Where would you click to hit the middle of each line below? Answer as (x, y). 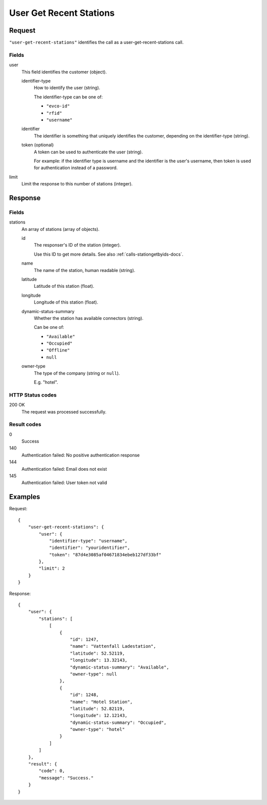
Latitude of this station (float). (64, 286)
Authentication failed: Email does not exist (64, 469)
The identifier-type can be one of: (68, 97)
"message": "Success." (66, 778)
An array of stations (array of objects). (61, 229)
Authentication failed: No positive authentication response (81, 455)
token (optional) (38, 145)
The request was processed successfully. (64, 412)
